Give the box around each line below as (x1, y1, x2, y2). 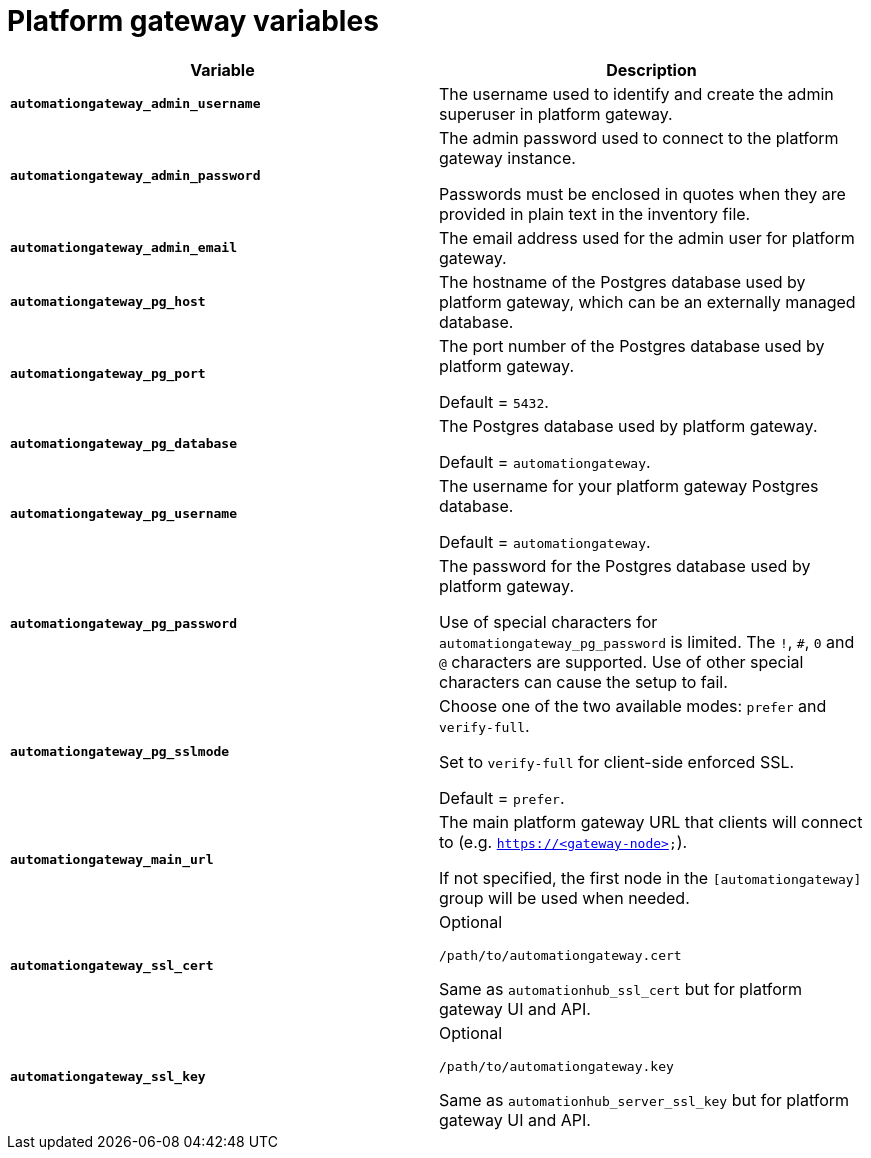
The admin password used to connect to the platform (439, 127, 839, 148)
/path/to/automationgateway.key (439, 1058, 674, 1074)
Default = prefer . (439, 787, 565, 808)
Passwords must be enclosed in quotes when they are (439, 183, 846, 204)
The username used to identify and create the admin (439, 83, 834, 104)
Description (606, 59, 697, 80)
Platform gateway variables (7, 4, 379, 38)
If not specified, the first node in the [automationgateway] (439, 867, 862, 888)
